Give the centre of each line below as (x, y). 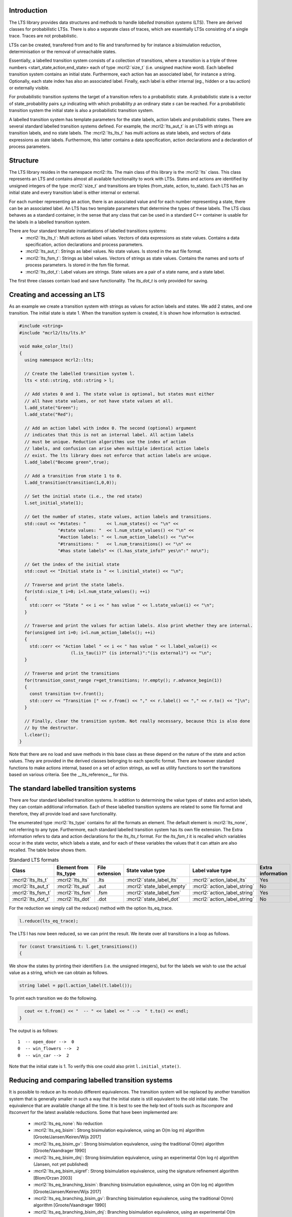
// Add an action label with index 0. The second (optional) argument (110, 428)
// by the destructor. (52, 728)
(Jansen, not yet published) (61, 1164)
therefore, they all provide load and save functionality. (63, 813)
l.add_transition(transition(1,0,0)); (71, 483)
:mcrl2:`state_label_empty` (157, 886)
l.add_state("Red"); (49, 415)
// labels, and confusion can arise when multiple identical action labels (117, 449)
